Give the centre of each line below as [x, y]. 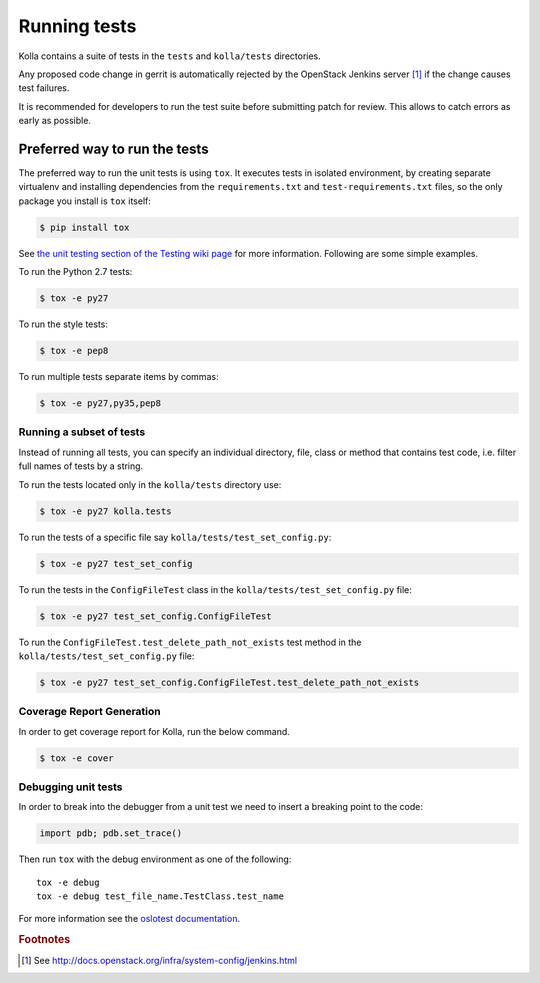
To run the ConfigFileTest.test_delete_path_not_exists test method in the [190, 642]
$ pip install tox [84, 227]
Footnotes [44, 940]
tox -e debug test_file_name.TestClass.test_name [160, 896]
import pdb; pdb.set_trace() [111, 833]
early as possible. [55, 121]
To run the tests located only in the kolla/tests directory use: [150, 484]
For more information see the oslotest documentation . [129, 919]
